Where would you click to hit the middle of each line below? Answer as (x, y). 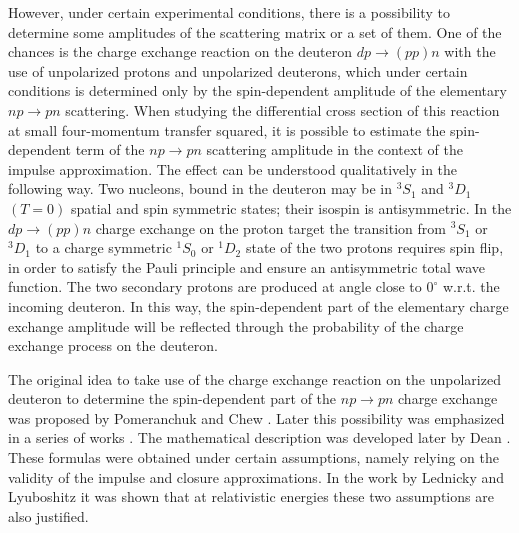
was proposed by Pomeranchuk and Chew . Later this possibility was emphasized (256, 417)
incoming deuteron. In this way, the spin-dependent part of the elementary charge (258, 305)
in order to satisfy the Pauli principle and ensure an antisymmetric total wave (247, 266)
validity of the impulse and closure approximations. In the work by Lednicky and (256, 476)
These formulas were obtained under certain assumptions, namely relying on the (253, 457)
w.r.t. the (471, 286)
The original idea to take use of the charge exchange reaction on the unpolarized (254, 378)
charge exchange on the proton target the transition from (270, 227)
